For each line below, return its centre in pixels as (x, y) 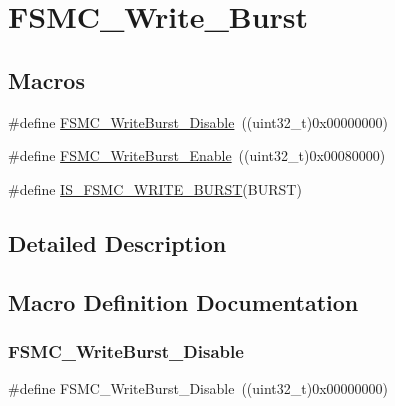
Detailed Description (117, 242)
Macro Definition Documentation (183, 301)
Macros (46, 79)
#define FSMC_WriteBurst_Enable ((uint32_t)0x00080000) (197, 155)
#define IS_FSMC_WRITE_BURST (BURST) (155, 188)
